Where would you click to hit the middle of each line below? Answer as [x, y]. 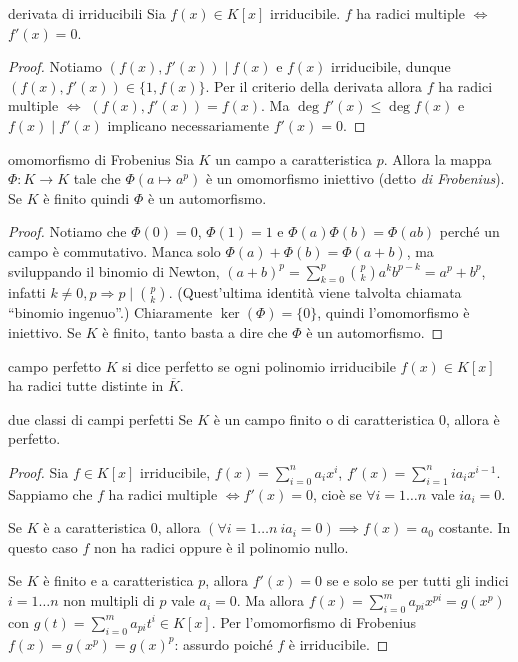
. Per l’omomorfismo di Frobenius [314, 621]
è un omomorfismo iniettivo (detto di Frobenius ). [355, 178]
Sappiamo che [50, 493]
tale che [97, 178]
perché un [469, 231]
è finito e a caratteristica [118, 580]
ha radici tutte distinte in [86, 385]
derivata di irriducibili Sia [87, 13]
